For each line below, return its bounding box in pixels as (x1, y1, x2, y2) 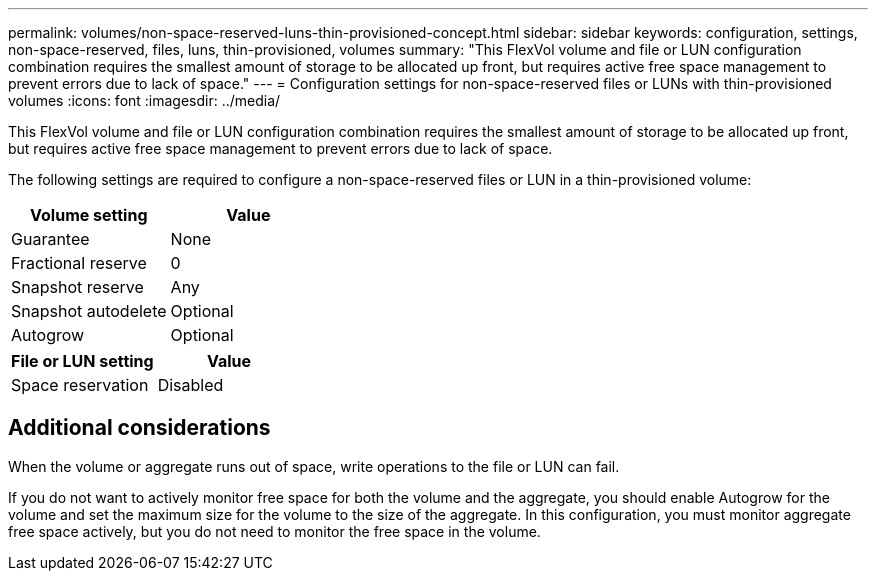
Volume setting (30, 205, 148, 225)
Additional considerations (8, 415, 271, 441)
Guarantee (11, 229, 90, 249)
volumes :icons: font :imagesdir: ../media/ (8, 92, 281, 109)
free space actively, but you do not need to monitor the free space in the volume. (8, 522, 541, 540)
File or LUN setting (11, 351, 154, 371)
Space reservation (11, 375, 149, 395)
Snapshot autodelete (11, 301, 167, 321)
